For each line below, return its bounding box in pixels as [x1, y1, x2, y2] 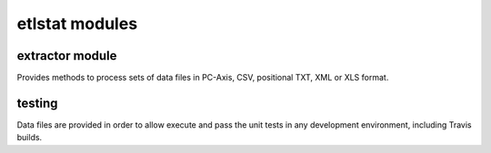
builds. [16, 132, 43, 143]
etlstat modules [16, 14, 138, 33]
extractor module [16, 48, 117, 63]
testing [16, 95, 58, 110]
